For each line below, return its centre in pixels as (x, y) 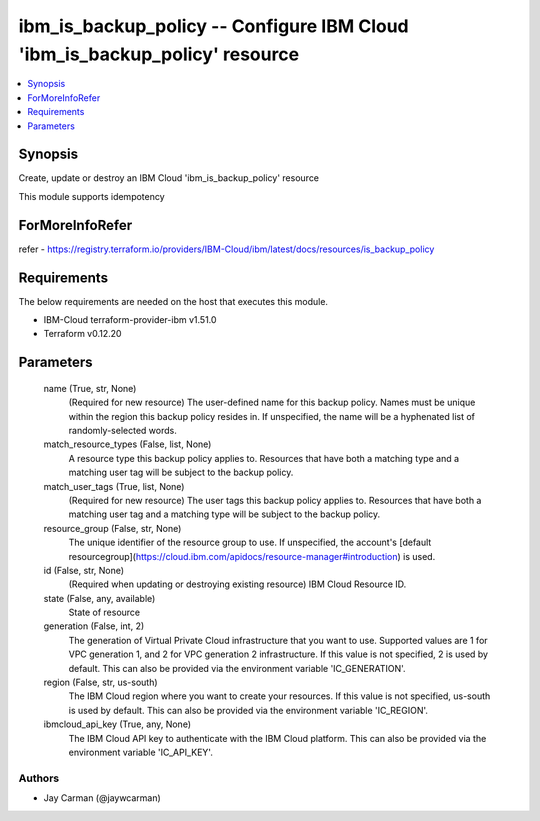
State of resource (104, 612)
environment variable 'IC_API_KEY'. (141, 752)
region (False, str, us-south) (101, 682)
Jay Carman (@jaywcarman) (102, 798)
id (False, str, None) (84, 570)
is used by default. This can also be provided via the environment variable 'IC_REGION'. (248, 710)
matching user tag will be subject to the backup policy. (181, 472)
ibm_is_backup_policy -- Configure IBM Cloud (213, 26)
